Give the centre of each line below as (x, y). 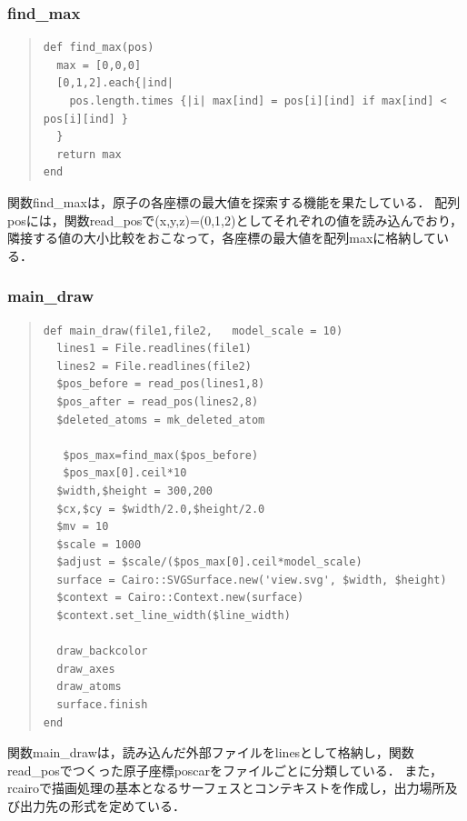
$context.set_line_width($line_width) (174, 616)
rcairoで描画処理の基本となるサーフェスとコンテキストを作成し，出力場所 (226, 788)
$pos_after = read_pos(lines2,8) (158, 401)
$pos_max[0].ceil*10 (125, 473)
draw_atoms (89, 687)
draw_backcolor (102, 651)
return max (89, 154)
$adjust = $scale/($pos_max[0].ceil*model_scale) (209, 562)
